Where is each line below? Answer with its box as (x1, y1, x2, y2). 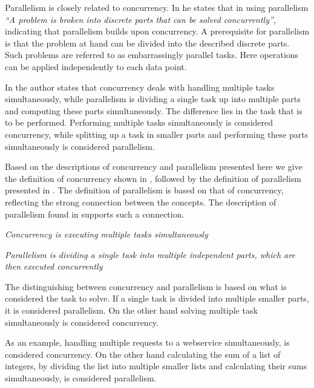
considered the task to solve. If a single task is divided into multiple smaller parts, (5, 292, 309, 305)
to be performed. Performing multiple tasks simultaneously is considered (5, 116, 273, 129)
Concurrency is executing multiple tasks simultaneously (5, 228, 208, 241)
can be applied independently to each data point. (5, 60, 187, 73)
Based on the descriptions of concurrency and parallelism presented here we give (5, 160, 303, 173)
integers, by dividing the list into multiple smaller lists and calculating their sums (5, 360, 307, 372)
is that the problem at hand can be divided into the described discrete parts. (5, 36, 290, 49)
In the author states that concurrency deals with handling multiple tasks (5, 80, 275, 93)
